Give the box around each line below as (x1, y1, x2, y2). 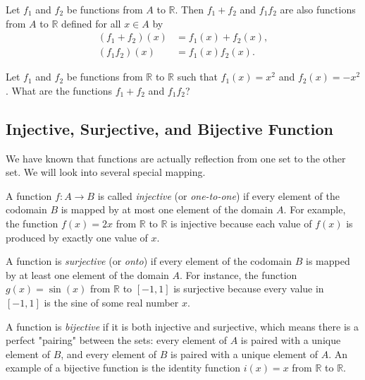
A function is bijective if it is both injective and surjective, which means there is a (6, 319, 359, 333)
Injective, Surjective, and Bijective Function (6, 117, 333, 139)
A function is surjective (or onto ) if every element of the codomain (6, 254, 292, 268)
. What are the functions (6, 83, 113, 97)
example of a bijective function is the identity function (6, 360, 240, 375)
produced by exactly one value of (6, 230, 148, 244)
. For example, (283, 202, 346, 217)
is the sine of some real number (44, 295, 179, 309)
